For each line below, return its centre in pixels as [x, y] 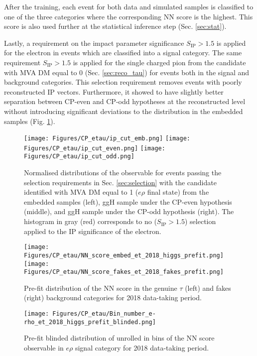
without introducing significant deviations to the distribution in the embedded [124, 111]
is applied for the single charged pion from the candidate [159, 62]
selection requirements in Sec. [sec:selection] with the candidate [120, 182]
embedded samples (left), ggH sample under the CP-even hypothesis [128, 201]
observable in [44, 347]
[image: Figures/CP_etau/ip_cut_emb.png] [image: [107, 139]
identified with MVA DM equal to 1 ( [81, 192]
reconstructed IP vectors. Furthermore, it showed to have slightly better [114, 91]
